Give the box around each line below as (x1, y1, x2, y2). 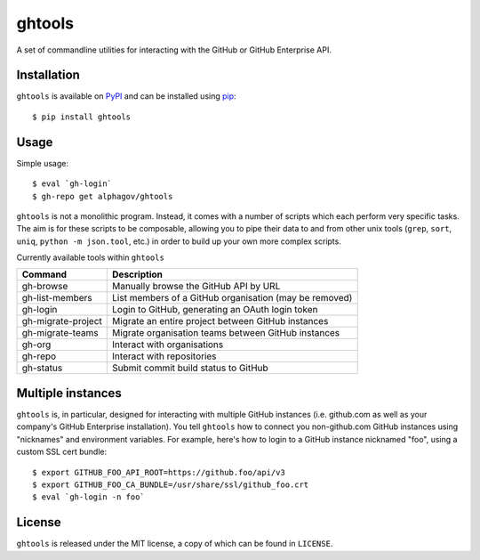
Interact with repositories (112, 350, 217, 362)
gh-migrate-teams (21, 327, 99, 339)
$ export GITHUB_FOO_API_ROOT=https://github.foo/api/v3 (32, 467, 286, 477)
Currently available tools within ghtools (16, 252, 164, 263)
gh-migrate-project (21, 315, 102, 328)
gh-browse (21, 280, 68, 293)
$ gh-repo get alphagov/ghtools (32, 191, 173, 201)
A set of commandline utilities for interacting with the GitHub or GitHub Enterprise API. (16, 45, 332, 55)
